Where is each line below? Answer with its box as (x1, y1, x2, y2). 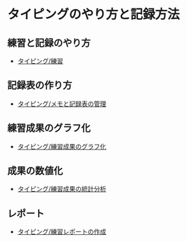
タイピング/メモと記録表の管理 (17, 99, 107, 108)
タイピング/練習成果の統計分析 (17, 185, 107, 193)
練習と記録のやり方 (7, 37, 91, 49)
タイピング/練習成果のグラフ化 (17, 142, 107, 150)
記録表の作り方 (7, 79, 72, 92)
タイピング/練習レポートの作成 (17, 227, 107, 236)
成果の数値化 (7, 165, 63, 177)
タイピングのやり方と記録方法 (7, 6, 181, 23)
